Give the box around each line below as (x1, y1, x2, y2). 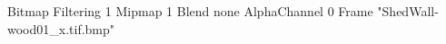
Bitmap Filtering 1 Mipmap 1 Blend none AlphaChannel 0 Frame (7, 2, 373, 20)
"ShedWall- (377, 2, 439, 20)
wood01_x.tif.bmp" (7, 19, 115, 38)
